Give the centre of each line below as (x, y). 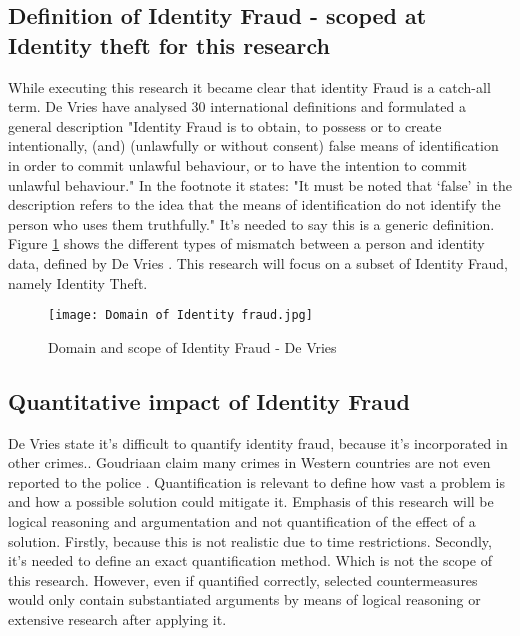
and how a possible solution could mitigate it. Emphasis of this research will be (251, 501)
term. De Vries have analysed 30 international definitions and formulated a (237, 106)
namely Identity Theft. (78, 282)
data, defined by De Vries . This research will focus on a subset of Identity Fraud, (258, 262)
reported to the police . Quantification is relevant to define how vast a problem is (256, 481)
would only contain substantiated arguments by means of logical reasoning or (244, 599)
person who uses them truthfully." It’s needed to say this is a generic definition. (251, 223)
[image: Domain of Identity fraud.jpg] (180, 315)
